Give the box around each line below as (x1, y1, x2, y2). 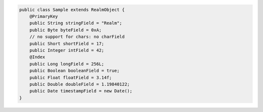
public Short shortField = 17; (29, 41, 104, 46)
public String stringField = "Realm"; (29, 20, 122, 26)
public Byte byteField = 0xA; (29, 27, 102, 32)
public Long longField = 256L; (29, 61, 104, 66)
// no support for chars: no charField (29, 34, 125, 40)
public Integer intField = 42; (29, 48, 104, 53)
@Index (29, 54, 45, 60)
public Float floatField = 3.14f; (29, 75, 112, 80)
